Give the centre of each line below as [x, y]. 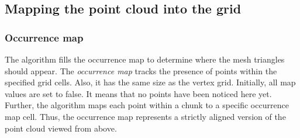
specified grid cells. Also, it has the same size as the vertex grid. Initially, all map [150, 82]
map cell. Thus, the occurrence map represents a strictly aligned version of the [145, 116]
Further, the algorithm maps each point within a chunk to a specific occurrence [147, 105]
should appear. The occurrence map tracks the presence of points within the [141, 70]
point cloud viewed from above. [61, 128]
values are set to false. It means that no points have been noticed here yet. [138, 93]
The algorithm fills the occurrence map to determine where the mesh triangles [145, 59]
